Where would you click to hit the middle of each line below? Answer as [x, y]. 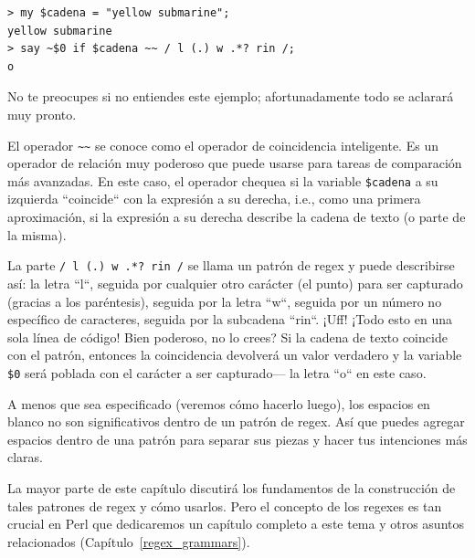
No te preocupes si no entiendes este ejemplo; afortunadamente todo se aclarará [231, 96]
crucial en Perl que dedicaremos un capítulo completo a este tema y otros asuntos [236, 524]
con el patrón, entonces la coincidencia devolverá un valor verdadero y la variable [235, 355]
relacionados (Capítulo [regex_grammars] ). [129, 541]
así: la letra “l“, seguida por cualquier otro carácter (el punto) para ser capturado [235, 283]
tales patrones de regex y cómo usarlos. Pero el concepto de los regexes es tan [225, 505]
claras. [26, 457]
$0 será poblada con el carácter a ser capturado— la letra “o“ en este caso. [217, 372]
